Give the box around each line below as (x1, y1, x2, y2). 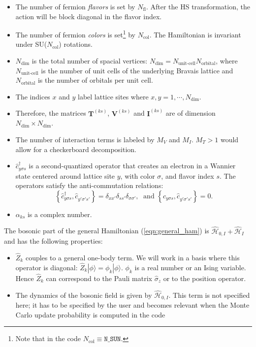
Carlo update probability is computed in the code (15, 309, 165, 319)
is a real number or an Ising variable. (134, 262, 246, 272)
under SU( (15, 39, 47, 49)
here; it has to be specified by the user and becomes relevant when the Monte (15, 300, 250, 310)
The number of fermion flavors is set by (15, 1, 135, 11)
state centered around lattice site (15, 170, 115, 181)
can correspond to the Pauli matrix (46, 273, 152, 283)
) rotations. (59, 39, 93, 49)
